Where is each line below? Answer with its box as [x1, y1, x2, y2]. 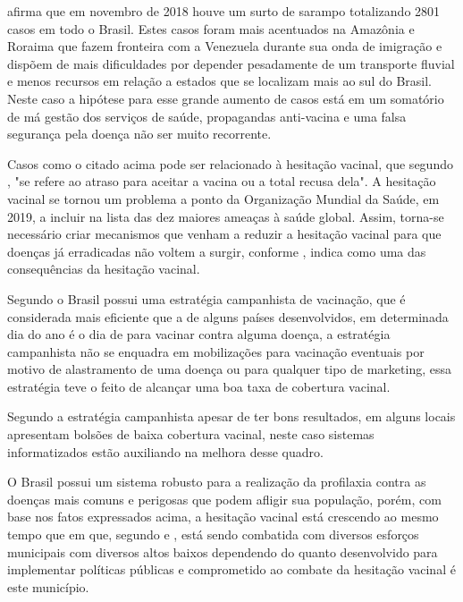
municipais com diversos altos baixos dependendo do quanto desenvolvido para [7, 542, 438, 561]
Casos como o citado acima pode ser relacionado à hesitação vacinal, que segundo [7, 154, 453, 173]
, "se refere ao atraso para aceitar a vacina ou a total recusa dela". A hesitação [7, 172, 436, 191]
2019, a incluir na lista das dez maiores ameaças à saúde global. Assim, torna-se [7, 207, 444, 225]
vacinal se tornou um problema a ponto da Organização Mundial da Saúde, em [7, 189, 440, 208]
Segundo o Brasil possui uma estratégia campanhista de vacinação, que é [7, 289, 406, 308]
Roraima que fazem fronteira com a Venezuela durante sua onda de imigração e [7, 37, 442, 55]
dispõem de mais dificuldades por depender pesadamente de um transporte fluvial [7, 54, 455, 72]
